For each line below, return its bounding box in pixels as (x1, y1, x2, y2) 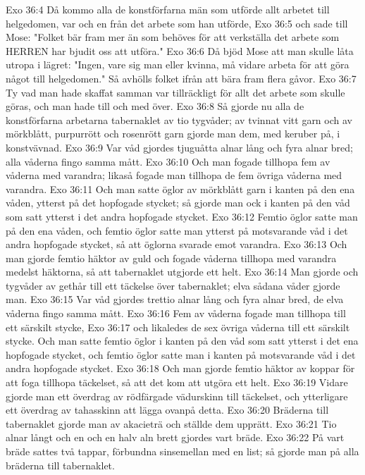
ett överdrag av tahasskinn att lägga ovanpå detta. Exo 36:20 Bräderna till (6, 402, 329, 417)
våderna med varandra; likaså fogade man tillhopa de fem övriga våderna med (6, 168, 342, 183)
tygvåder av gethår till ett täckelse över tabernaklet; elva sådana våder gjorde (6, 278, 340, 292)
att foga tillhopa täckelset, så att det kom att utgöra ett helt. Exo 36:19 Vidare (6, 375, 348, 390)
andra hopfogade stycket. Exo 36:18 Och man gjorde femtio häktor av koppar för (6, 361, 355, 376)
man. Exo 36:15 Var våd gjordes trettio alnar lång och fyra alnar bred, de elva (6, 292, 344, 307)
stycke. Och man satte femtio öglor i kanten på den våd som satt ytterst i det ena (6, 333, 359, 348)
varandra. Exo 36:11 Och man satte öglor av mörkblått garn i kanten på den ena (6, 181, 355, 196)
